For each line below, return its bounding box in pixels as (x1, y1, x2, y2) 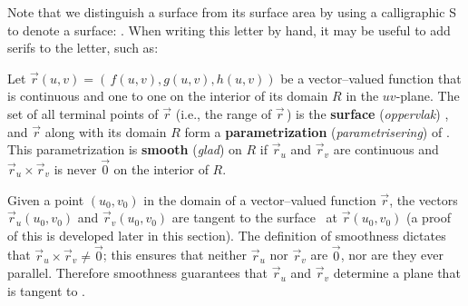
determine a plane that (333, 263, 461, 282)
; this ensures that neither (102, 245, 248, 264)
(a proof (405, 208, 452, 227)
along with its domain (44, 122, 167, 141)
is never (54, 159, 97, 178)
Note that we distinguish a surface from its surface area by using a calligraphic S (7, 3, 456, 21)
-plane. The (395, 86, 460, 105)
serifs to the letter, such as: (7, 38, 159, 57)
